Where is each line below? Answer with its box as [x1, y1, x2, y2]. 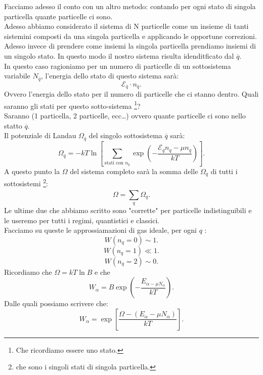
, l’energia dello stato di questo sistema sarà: [40, 70, 179, 81]
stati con [104, 160, 123, 165]
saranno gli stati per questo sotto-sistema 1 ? [4, 99, 141, 111]
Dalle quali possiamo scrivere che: [4, 298, 108, 309]
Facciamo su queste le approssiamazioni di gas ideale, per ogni [4, 225, 197, 235]
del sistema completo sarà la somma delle [70, 166, 198, 177]
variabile [4, 70, 30, 81]
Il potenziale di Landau [4, 130, 76, 141]
